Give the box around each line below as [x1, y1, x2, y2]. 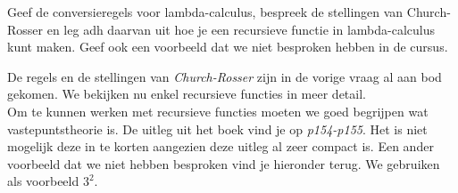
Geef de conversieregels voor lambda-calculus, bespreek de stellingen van [7, 3, 404, 20]
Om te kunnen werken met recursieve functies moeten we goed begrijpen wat [7, 101, 429, 120]
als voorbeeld [7, 172, 79, 190]
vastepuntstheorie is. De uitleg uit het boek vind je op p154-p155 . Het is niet [7, 119, 428, 138]
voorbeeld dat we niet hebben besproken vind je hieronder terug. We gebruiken [7, 154, 440, 173]
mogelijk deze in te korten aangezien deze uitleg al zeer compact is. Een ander [7, 137, 434, 156]
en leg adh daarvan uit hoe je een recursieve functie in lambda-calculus [46, 20, 435, 38]
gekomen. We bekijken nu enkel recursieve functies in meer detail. [7, 84, 366, 103]
